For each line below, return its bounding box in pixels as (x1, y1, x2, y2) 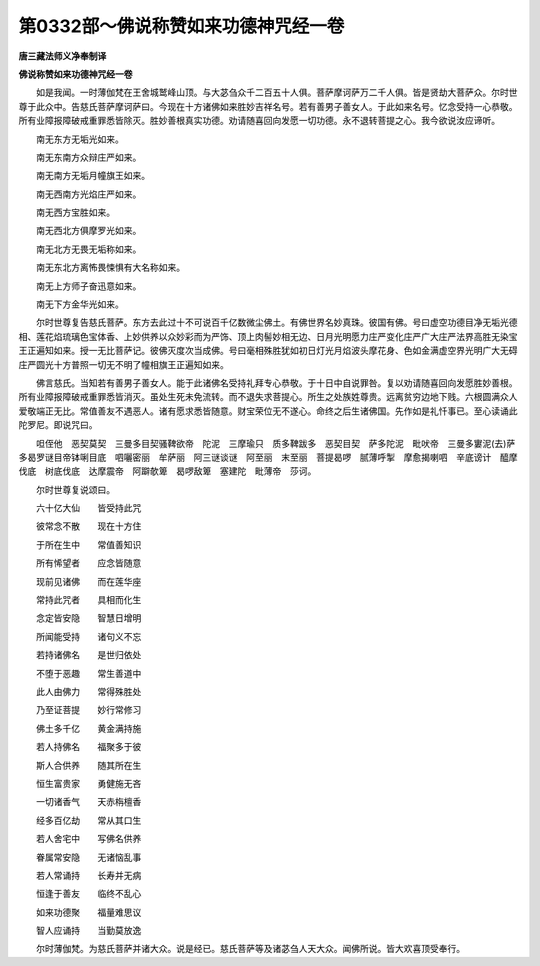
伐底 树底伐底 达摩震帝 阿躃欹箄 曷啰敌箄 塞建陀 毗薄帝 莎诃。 (18, 465, 317, 477)
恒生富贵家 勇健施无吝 (35, 777, 142, 789)
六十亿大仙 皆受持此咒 (35, 502, 142, 514)
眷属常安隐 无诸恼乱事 (35, 851, 142, 863)
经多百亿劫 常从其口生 (35, 814, 142, 826)
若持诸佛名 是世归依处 (35, 649, 142, 661)
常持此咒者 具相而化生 (35, 594, 142, 606)
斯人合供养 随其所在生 (35, 759, 142, 771)
